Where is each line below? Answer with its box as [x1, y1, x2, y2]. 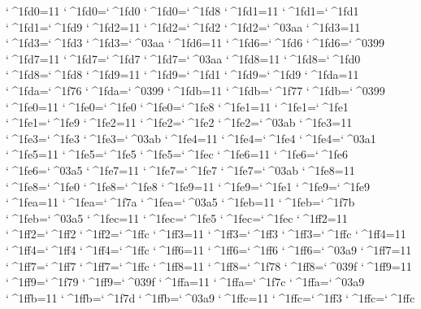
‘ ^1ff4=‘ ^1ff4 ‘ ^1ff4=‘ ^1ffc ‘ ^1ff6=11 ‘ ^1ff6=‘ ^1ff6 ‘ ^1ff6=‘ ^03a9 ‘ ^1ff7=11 [6, 241, 412, 258]
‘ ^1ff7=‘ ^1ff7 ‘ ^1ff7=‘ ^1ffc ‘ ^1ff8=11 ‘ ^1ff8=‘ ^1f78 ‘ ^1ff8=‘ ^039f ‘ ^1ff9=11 [6, 257, 412, 274]
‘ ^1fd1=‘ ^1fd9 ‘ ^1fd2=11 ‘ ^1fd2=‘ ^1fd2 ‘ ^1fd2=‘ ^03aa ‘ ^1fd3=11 [6, 18, 361, 35]
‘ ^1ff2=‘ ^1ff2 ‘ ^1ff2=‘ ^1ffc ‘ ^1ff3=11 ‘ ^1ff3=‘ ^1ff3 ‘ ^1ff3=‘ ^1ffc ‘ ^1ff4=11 [6, 225, 406, 242]
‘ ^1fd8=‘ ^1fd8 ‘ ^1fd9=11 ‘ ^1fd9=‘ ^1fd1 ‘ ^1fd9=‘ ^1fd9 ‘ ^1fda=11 [6, 66, 359, 83]
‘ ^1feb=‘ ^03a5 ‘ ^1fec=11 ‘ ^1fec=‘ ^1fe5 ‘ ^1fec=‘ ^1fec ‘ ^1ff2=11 [6, 209, 348, 226]
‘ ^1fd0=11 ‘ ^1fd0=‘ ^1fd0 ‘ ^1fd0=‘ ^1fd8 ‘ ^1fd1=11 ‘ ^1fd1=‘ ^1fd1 [6, 2, 359, 19]
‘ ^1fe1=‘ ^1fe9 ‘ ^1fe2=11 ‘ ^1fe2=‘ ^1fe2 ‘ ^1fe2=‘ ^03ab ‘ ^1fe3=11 [6, 114, 353, 131]
